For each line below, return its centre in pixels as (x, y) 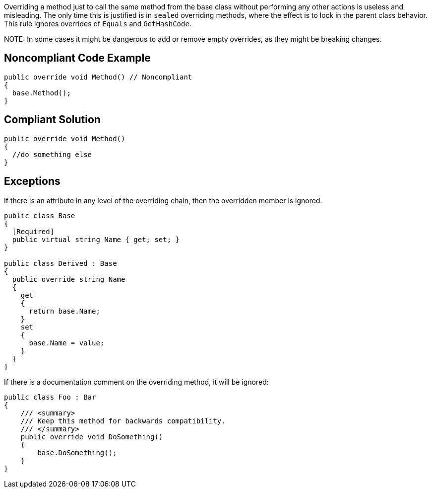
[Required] (33, 231)
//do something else (52, 154)
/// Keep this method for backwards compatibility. (123, 421)
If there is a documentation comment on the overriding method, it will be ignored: (136, 382)
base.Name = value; (67, 343)
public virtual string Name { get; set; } (96, 239)
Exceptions (32, 181)
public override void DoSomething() (92, 437)
